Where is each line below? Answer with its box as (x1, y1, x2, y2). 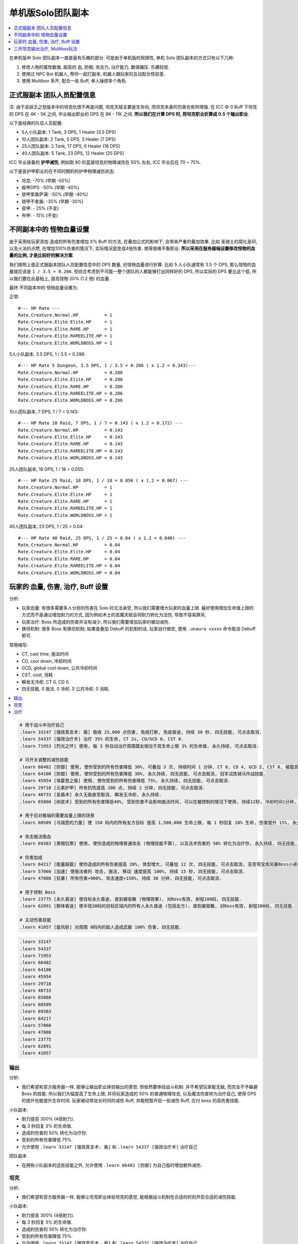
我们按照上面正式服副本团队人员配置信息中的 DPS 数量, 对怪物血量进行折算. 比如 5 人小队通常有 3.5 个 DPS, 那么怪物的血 (9, 261, 256, 267)
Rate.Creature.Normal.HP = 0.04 (18, 542, 120, 548)
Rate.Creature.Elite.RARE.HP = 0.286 (18, 384, 123, 389)
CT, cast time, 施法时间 (21, 651, 69, 657)
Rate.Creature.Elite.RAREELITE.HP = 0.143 (18, 448, 123, 454)
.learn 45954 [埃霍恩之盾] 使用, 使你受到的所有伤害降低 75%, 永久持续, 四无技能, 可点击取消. (19, 778, 231, 784)
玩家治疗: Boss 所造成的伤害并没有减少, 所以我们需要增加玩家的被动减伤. (21, 619, 170, 624)
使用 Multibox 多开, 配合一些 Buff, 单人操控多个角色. (21, 78, 128, 84)
